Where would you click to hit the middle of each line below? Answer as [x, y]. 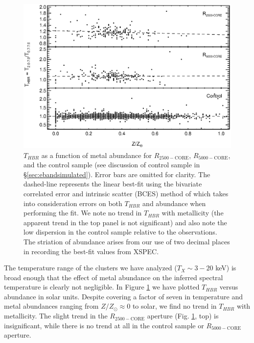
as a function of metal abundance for [96, 155]
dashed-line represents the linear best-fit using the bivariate [113, 184]
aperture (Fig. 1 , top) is [183, 316]
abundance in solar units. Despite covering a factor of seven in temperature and [123, 296]
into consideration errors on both [73, 203]
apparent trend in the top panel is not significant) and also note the [125, 222]
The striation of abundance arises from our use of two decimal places [127, 241]
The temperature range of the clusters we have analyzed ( [91, 268]
